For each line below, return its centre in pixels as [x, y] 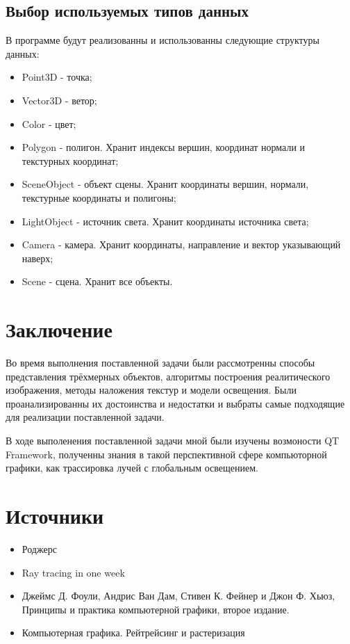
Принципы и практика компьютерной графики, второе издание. [156, 609]
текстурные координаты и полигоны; [99, 197]
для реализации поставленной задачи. [85, 417]
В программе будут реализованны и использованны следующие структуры [162, 40]
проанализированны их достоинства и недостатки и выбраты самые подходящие [175, 403]
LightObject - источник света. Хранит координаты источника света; [165, 221]
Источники [55, 515]
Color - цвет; [49, 123]
